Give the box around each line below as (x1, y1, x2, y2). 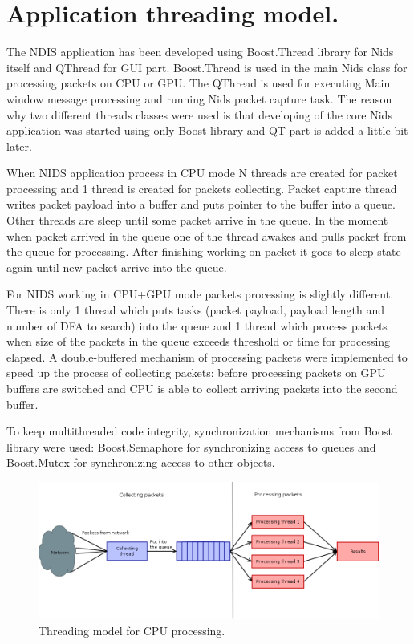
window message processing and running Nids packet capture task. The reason (6, 90, 392, 107)
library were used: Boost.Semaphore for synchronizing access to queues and (6, 438, 376, 455)
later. (6, 137, 32, 154)
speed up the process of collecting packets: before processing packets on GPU (6, 364, 386, 381)
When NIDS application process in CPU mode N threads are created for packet (6, 164, 398, 181)
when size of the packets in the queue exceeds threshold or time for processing (6, 333, 391, 350)
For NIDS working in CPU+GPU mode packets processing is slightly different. (6, 286, 394, 302)
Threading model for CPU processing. (39, 622, 225, 639)
